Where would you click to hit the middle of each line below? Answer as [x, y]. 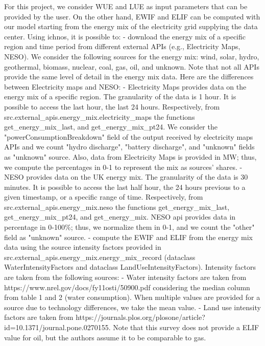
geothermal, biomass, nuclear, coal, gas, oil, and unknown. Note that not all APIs [132, 66]
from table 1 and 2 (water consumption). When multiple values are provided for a [132, 297]
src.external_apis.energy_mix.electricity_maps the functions [100, 116]
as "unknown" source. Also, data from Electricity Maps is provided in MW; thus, [130, 156]
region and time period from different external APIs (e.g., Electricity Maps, [122, 46]
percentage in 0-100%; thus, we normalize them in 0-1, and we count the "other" [129, 227]
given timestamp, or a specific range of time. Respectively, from [104, 197]
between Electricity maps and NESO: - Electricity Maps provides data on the [125, 86]
